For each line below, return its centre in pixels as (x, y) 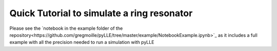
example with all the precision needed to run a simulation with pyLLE (82, 42)
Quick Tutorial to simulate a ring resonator (101, 13)
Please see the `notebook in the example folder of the (66, 28)
